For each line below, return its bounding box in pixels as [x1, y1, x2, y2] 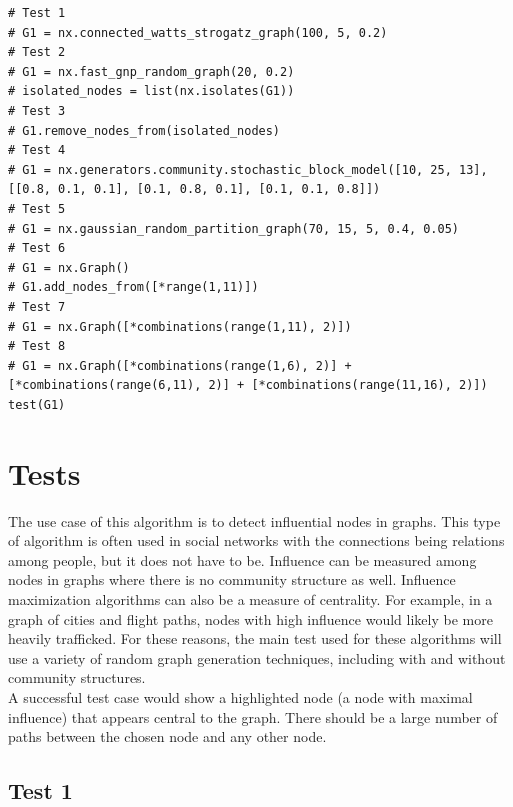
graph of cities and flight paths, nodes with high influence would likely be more [8, 608, 493, 629]
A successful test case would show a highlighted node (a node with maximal [8, 686, 473, 707]
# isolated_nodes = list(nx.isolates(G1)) [8, 84, 295, 99]
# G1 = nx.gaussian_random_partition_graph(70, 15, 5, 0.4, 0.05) [8, 221, 460, 236]
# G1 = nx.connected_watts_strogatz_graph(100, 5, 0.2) [8, 25, 388, 40]
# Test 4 [8, 143, 66, 158]
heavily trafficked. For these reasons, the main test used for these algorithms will [8, 628, 502, 649]
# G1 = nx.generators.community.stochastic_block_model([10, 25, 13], [8, 162, 488, 177]
